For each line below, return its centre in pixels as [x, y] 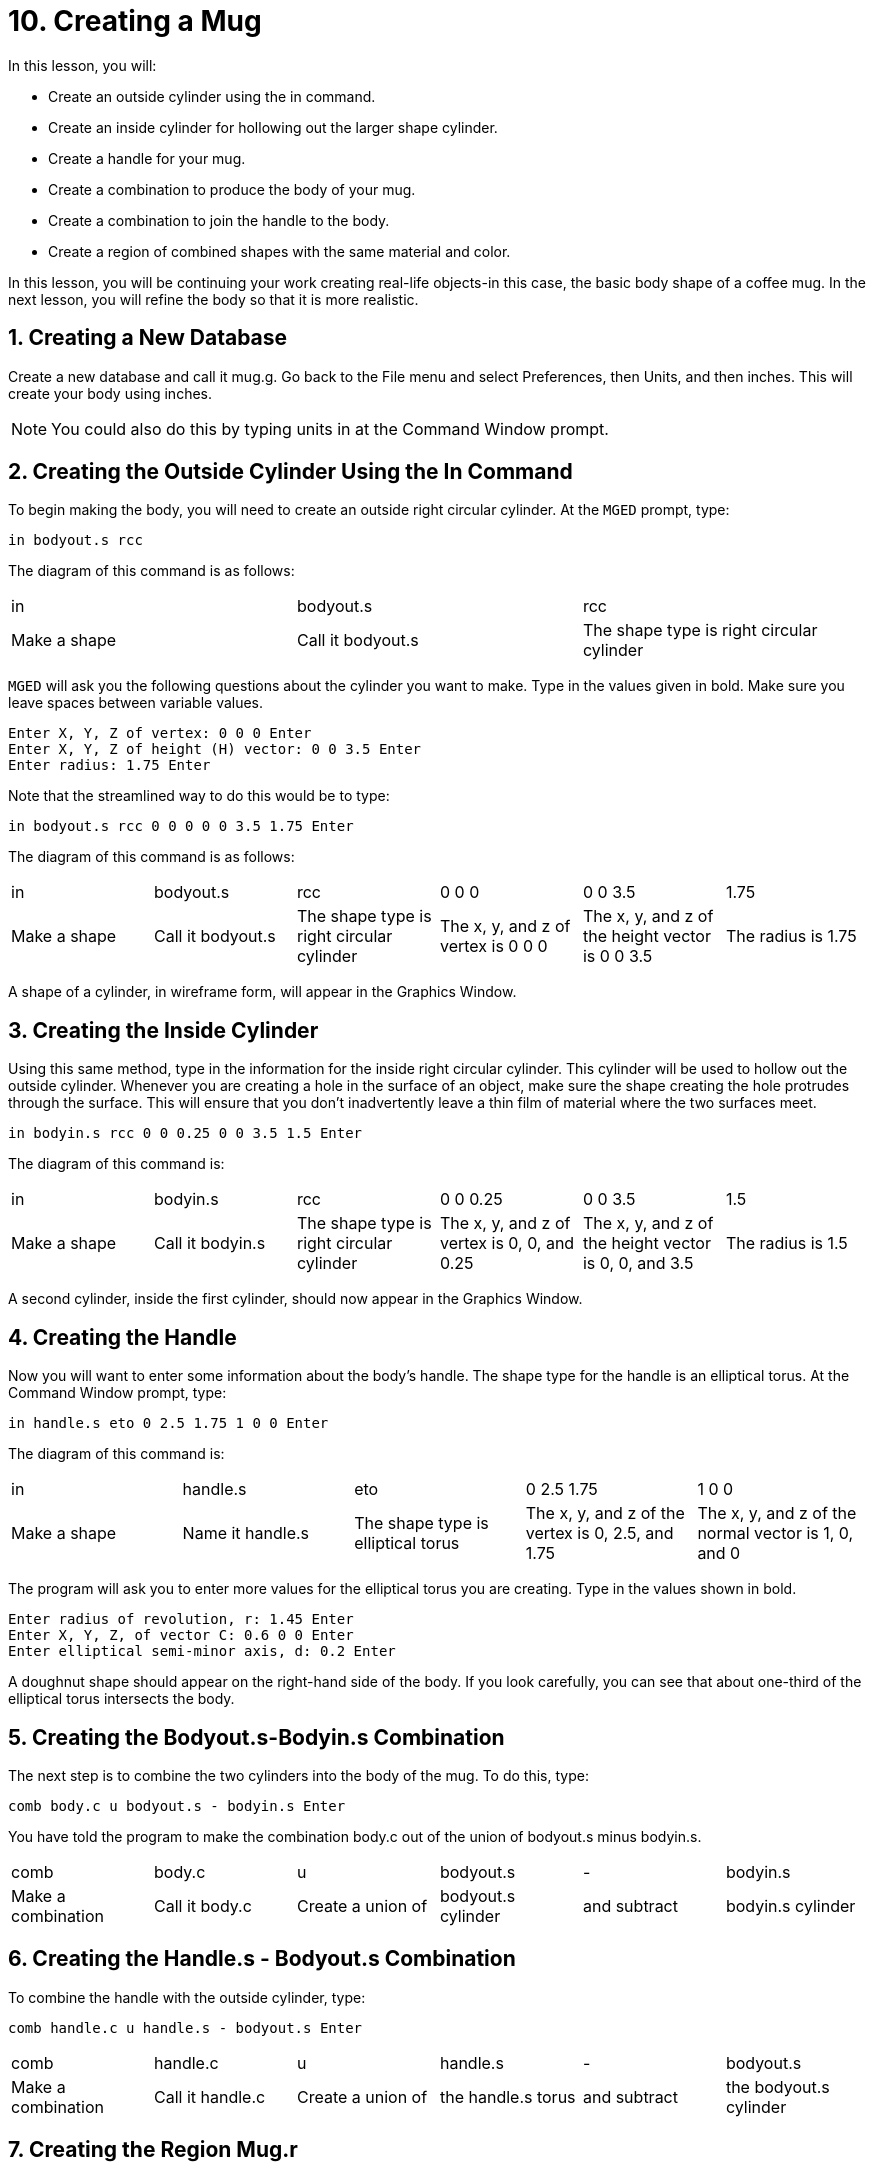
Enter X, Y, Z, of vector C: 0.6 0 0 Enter [181, 1635]
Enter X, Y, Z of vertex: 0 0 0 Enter [160, 733]
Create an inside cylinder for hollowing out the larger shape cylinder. [273, 127]
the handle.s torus [507, 2096]
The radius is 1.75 [791, 936]
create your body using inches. [110, 393]
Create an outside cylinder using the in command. [212, 96]
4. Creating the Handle [122, 1337]
